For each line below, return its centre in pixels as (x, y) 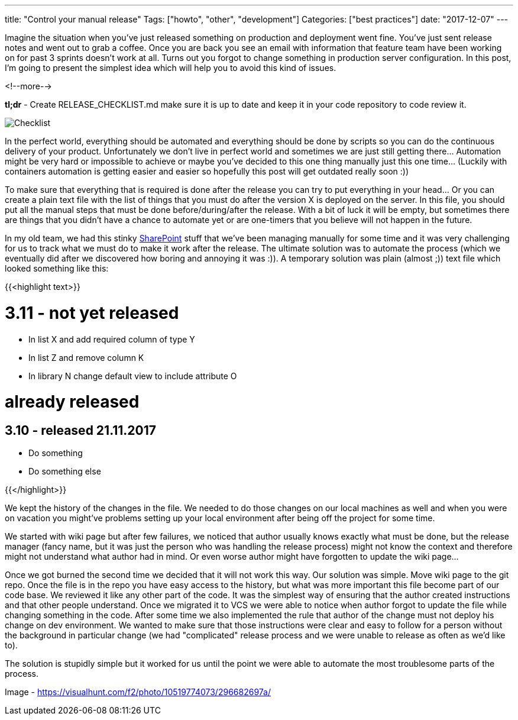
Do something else (65, 472)
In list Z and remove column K (86, 357)
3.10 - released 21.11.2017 (81, 430)
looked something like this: (57, 268)
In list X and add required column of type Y (112, 339)
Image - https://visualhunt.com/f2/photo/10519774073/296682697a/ (138, 692)
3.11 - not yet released (92, 313)
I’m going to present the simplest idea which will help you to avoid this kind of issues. (171, 68)
